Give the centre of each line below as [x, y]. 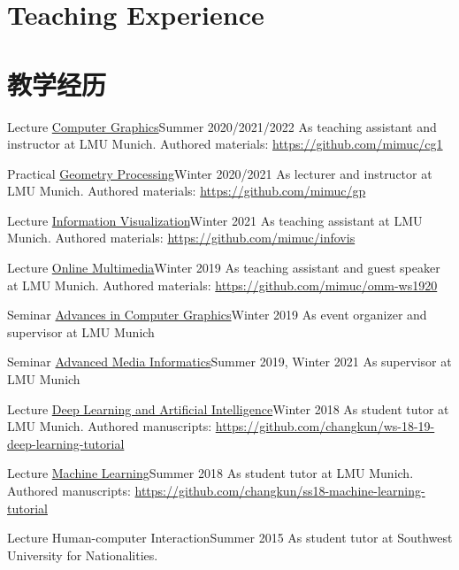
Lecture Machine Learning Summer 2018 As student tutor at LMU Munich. [210, 473]
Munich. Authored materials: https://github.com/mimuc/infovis [181, 238]
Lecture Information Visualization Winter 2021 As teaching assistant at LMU [215, 220]
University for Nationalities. [83, 555]
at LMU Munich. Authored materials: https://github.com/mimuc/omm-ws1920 [222, 285]
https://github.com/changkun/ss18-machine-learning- [280, 490]
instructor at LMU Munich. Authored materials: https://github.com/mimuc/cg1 [225, 144]
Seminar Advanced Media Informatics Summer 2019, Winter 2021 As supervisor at [229, 362]
